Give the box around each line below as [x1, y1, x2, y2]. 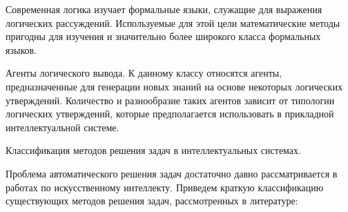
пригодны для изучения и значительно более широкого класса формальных [6, 29, 321, 44]
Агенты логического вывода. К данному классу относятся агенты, [6, 66, 282, 80]
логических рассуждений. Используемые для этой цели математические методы [6, 15, 340, 30]
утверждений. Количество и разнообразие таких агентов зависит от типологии [6, 93, 335, 107]
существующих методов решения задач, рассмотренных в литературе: [6, 193, 298, 208]
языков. [6, 42, 37, 57]
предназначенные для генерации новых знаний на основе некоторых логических [6, 79, 342, 93]
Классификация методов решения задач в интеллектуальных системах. [6, 143, 301, 157]
